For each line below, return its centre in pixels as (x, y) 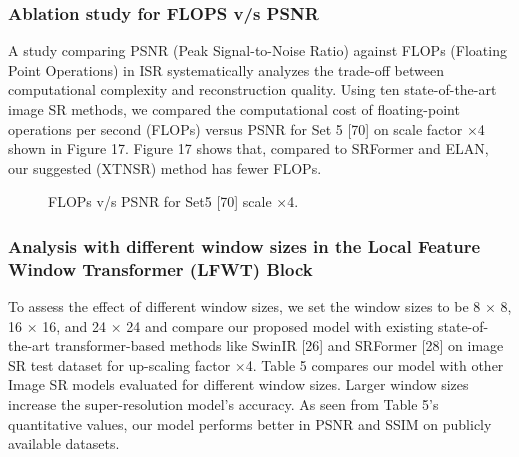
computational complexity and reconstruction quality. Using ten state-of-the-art (252, 89)
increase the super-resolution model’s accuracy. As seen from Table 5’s (223, 404)
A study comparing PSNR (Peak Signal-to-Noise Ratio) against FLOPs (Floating (257, 50)
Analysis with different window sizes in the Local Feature (244, 245)
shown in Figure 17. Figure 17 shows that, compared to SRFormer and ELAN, (248, 148)
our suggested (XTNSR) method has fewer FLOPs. (165, 167)
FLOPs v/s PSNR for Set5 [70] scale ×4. (173, 201)
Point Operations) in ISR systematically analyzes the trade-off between (226, 69)
